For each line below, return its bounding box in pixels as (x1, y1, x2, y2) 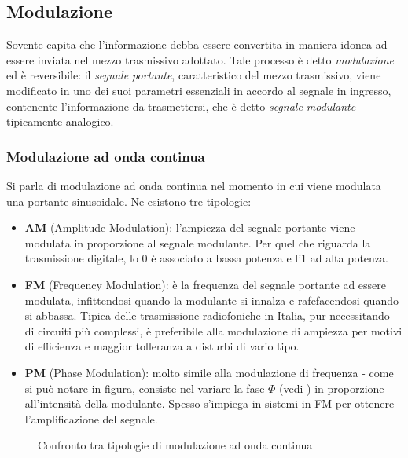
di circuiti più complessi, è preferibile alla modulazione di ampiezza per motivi (24, 322, 402, 339)
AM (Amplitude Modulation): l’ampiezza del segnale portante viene (24, 219, 355, 236)
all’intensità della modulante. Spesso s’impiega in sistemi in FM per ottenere (24, 395, 395, 412)
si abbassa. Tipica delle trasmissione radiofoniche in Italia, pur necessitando (24, 307, 390, 324)
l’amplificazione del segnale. (24, 410, 158, 427)
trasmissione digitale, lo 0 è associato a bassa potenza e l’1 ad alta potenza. (24, 250, 388, 266)
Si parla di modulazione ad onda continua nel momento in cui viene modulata (6, 177, 381, 193)
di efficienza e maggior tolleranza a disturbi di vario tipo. (24, 338, 300, 354)
